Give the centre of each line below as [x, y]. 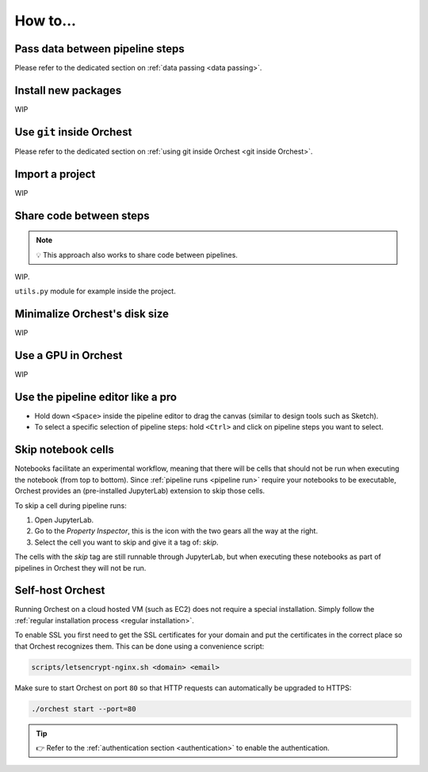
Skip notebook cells [64, 450]
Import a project [55, 174]
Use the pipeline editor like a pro [96, 397]
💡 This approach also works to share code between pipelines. [137, 254]
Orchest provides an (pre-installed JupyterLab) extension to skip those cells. [140, 491]
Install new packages [68, 90]
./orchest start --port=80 [84, 709]
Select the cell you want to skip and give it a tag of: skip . [126, 542]
